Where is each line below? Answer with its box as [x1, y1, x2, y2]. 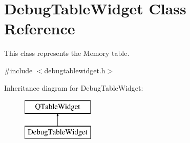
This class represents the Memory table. [4, 48, 130, 58]
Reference [4, 18, 75, 39]
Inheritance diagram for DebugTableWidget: [4, 82, 143, 93]
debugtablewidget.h [44, 65, 105, 75]
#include [4, 65, 33, 75]
